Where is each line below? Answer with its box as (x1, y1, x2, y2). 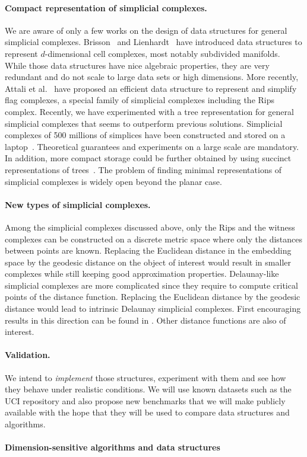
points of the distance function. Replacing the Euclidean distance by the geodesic (5, 290, 300, 303)
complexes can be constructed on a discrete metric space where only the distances (5, 232, 303, 245)
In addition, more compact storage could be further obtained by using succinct (5, 152, 292, 164)
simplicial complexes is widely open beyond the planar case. (5, 175, 222, 187)
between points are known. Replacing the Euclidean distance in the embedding (5, 244, 292, 257)
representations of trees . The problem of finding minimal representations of (5, 163, 282, 175)
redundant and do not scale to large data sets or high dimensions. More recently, (5, 71, 299, 83)
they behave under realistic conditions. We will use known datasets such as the (5, 383, 292, 395)
